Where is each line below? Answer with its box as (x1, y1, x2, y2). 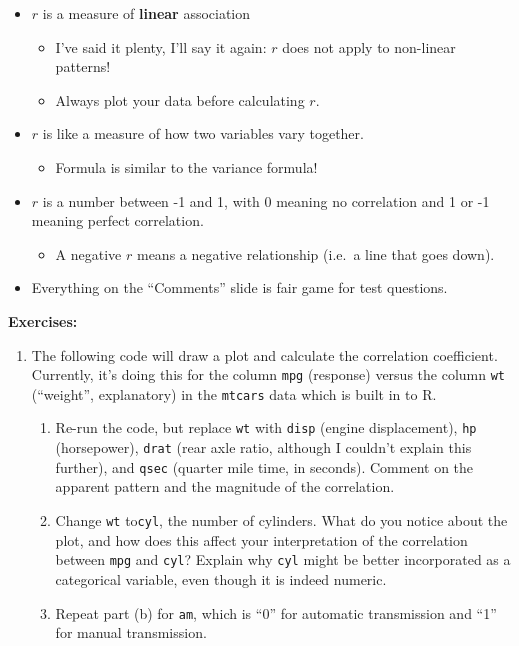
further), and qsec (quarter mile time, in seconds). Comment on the (55, 456, 474, 477)
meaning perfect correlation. (31, 210, 204, 231)
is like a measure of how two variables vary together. (42, 123, 364, 144)
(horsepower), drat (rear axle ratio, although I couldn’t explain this (55, 437, 472, 458)
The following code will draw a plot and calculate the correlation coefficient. (31, 344, 498, 365)
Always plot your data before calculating (55, 89, 305, 110)
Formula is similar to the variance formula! (55, 156, 318, 177)
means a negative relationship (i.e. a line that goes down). (136, 243, 495, 264)
